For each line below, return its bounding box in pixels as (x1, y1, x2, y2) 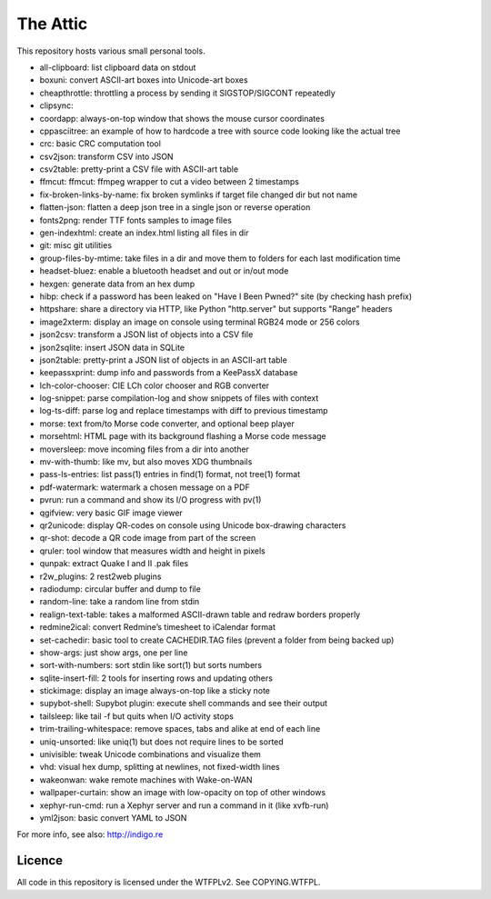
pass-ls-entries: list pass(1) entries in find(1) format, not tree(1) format (39, 469, 301, 480)
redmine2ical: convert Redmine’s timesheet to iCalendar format (39, 622, 276, 633)
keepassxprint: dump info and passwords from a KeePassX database (39, 367, 298, 378)
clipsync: (39, 100, 74, 111)
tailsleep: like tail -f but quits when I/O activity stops (39, 710, 234, 722)
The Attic (16, 14, 88, 34)
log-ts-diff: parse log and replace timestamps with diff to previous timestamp (39, 405, 328, 416)
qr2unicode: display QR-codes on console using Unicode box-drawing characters (39, 520, 346, 531)
